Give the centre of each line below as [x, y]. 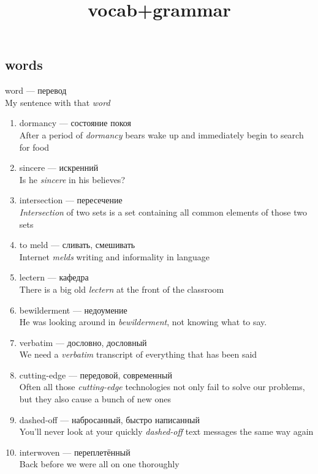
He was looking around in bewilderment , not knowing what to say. [143, 322]
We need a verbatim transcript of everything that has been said [138, 354]
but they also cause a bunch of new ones [95, 399]
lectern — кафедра [54, 277]
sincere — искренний [59, 167]
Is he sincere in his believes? [72, 179]
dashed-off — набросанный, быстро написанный [109, 419]
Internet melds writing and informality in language [115, 256]
